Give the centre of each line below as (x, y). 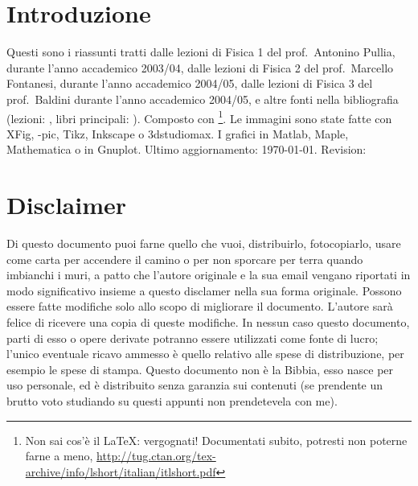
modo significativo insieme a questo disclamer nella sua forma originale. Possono (204, 290)
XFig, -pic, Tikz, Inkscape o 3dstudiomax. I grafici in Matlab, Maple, (178, 133)
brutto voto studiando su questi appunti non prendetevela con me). (172, 401)
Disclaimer (67, 205)
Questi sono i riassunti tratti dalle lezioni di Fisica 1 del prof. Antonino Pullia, (201, 52)
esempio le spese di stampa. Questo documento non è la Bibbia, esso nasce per (200, 369)
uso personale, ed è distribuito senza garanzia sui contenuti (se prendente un (195, 385)
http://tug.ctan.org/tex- (156, 456)
